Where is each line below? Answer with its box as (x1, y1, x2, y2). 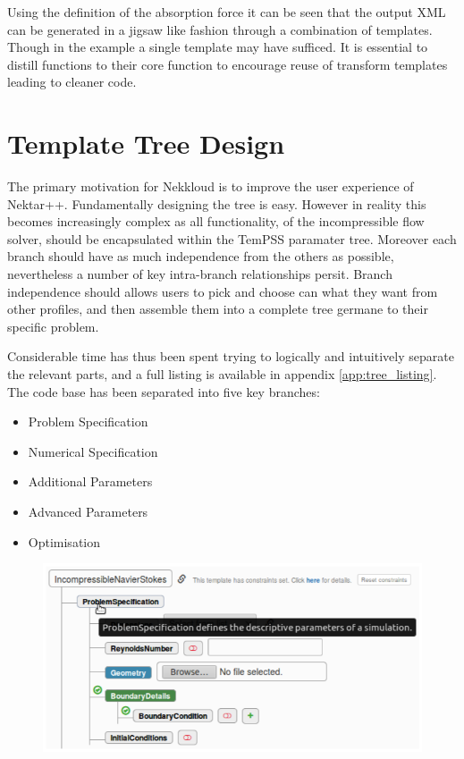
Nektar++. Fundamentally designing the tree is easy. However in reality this (7, 194, 426, 213)
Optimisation (28, 532, 101, 551)
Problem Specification (28, 412, 148, 431)
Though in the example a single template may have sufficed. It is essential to (7, 38, 428, 56)
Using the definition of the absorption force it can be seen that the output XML (7, 3, 446, 21)
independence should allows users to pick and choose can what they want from (7, 282, 438, 300)
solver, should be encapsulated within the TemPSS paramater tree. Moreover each (7, 229, 457, 248)
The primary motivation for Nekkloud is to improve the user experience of (7, 177, 414, 196)
